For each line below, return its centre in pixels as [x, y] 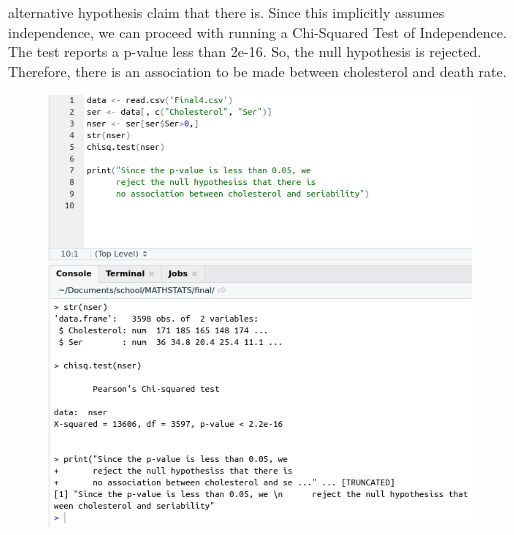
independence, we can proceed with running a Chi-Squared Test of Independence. [257, 31]
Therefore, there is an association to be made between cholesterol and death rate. [257, 70]
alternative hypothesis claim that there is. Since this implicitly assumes [226, 12]
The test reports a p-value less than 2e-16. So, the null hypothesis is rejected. [245, 51]
